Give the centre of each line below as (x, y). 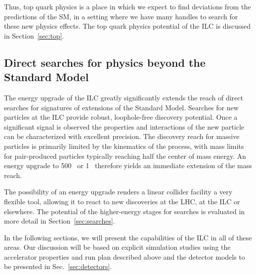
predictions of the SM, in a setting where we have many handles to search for (121, 16)
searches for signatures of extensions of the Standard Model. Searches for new (121, 107)
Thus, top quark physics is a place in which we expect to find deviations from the (128, 6)
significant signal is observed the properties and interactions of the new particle (124, 126)
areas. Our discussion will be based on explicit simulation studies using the (117, 247)
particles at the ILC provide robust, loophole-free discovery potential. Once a (121, 117)
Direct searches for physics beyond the (105, 62)
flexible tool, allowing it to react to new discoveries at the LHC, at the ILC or (122, 201)
